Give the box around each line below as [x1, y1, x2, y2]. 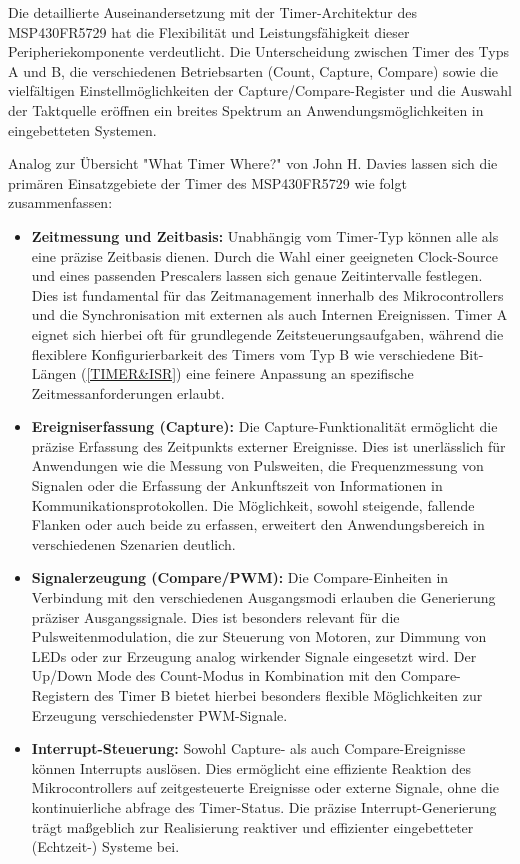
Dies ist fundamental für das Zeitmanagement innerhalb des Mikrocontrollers [31, 284, 504, 305]
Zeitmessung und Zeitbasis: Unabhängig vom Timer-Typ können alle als [31, 225, 499, 246]
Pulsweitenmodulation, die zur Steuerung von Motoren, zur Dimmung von [31, 626, 487, 647]
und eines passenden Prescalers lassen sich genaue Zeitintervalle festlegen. [31, 265, 483, 286]
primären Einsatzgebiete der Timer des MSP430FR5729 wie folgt [8, 172, 407, 193]
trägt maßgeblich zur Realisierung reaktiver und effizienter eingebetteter [31, 816, 474, 837]
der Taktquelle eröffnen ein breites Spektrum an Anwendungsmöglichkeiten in [8, 99, 484, 120]
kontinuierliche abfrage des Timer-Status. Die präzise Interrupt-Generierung [31, 796, 497, 817]
